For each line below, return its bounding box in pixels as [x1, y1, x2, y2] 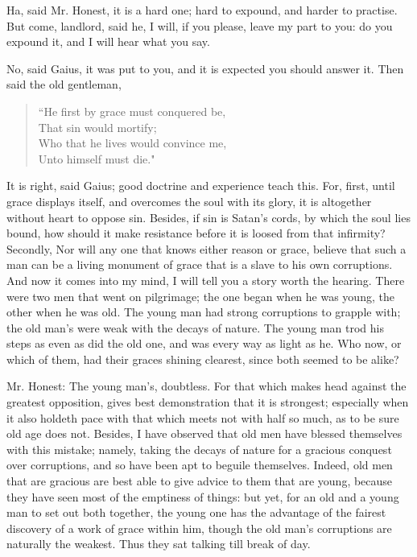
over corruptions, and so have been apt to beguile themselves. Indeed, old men [6, 456, 393, 473]
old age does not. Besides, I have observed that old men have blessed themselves [6, 425, 403, 442]
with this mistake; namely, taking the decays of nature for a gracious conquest [6, 440, 392, 457]
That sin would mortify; [38, 118, 157, 135]
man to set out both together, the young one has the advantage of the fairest [6, 504, 386, 521]
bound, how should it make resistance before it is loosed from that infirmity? [6, 225, 386, 241]
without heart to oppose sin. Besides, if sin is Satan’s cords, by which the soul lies [6, 208, 411, 225]
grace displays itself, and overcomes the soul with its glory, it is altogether [6, 192, 372, 209]
